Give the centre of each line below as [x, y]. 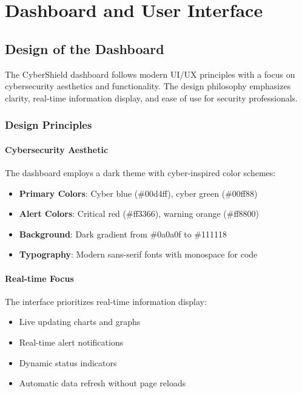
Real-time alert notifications [71, 342]
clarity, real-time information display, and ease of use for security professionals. [152, 97]
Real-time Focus [39, 278]
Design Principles [49, 125]
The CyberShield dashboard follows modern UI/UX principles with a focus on [150, 74]
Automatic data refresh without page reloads [102, 383]
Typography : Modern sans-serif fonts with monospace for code [138, 254]
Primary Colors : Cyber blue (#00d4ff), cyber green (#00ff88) [138, 193]
